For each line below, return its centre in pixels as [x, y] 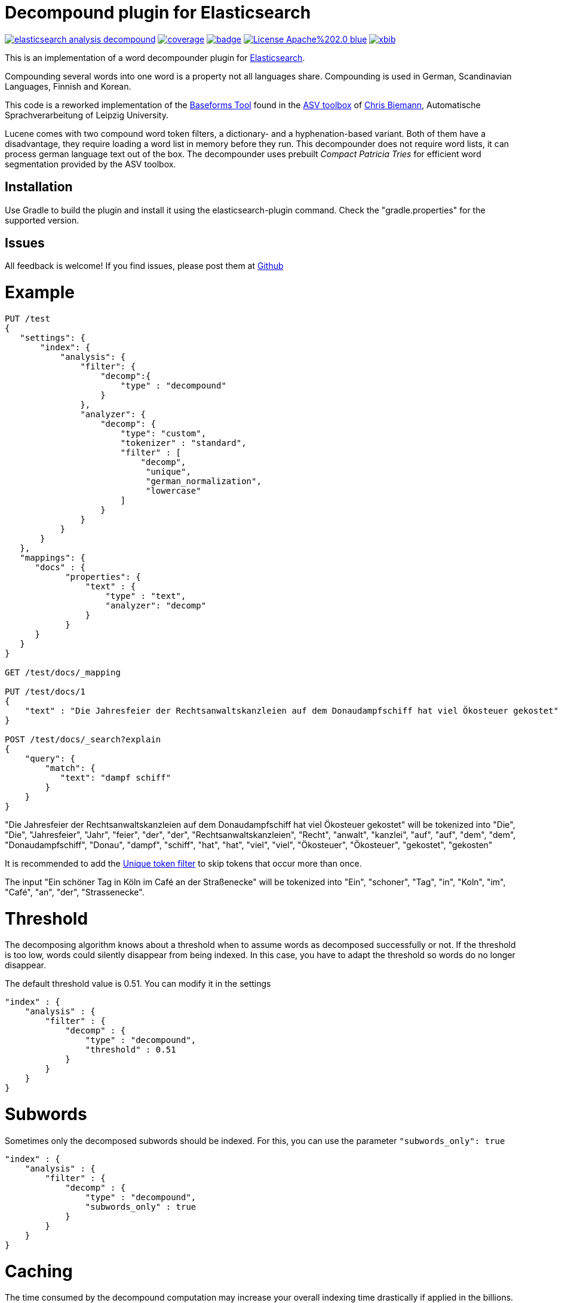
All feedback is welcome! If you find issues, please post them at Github [144, 266]
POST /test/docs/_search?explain [83, 739]
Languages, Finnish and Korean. [68, 86]
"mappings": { [53, 557]
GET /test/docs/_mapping [63, 672]
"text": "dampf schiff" [116, 777]
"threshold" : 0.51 [130, 1050]
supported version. [42, 220]
